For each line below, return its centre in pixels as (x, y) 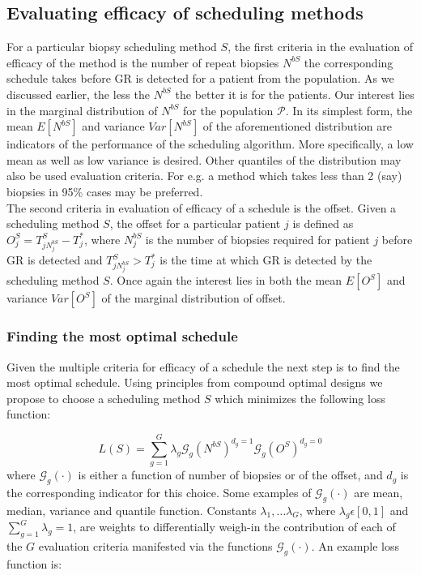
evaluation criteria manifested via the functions (155, 546)
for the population (228, 110)
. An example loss (355, 546)
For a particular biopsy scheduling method (112, 47)
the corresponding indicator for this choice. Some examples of (159, 492)
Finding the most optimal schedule (122, 336)
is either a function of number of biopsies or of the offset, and (230, 475)
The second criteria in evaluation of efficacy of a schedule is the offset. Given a (202, 207)
